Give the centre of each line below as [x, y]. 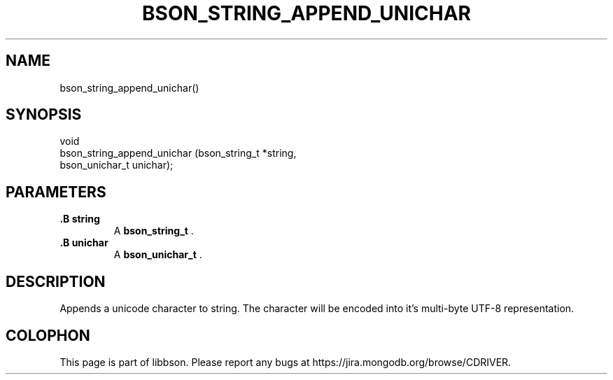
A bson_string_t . [154, 231]
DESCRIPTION [56, 281]
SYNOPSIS [44, 115]
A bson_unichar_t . [158, 255]
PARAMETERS [56, 192]
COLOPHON [48, 335]
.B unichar [84, 243]
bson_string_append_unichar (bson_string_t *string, [178, 153]
